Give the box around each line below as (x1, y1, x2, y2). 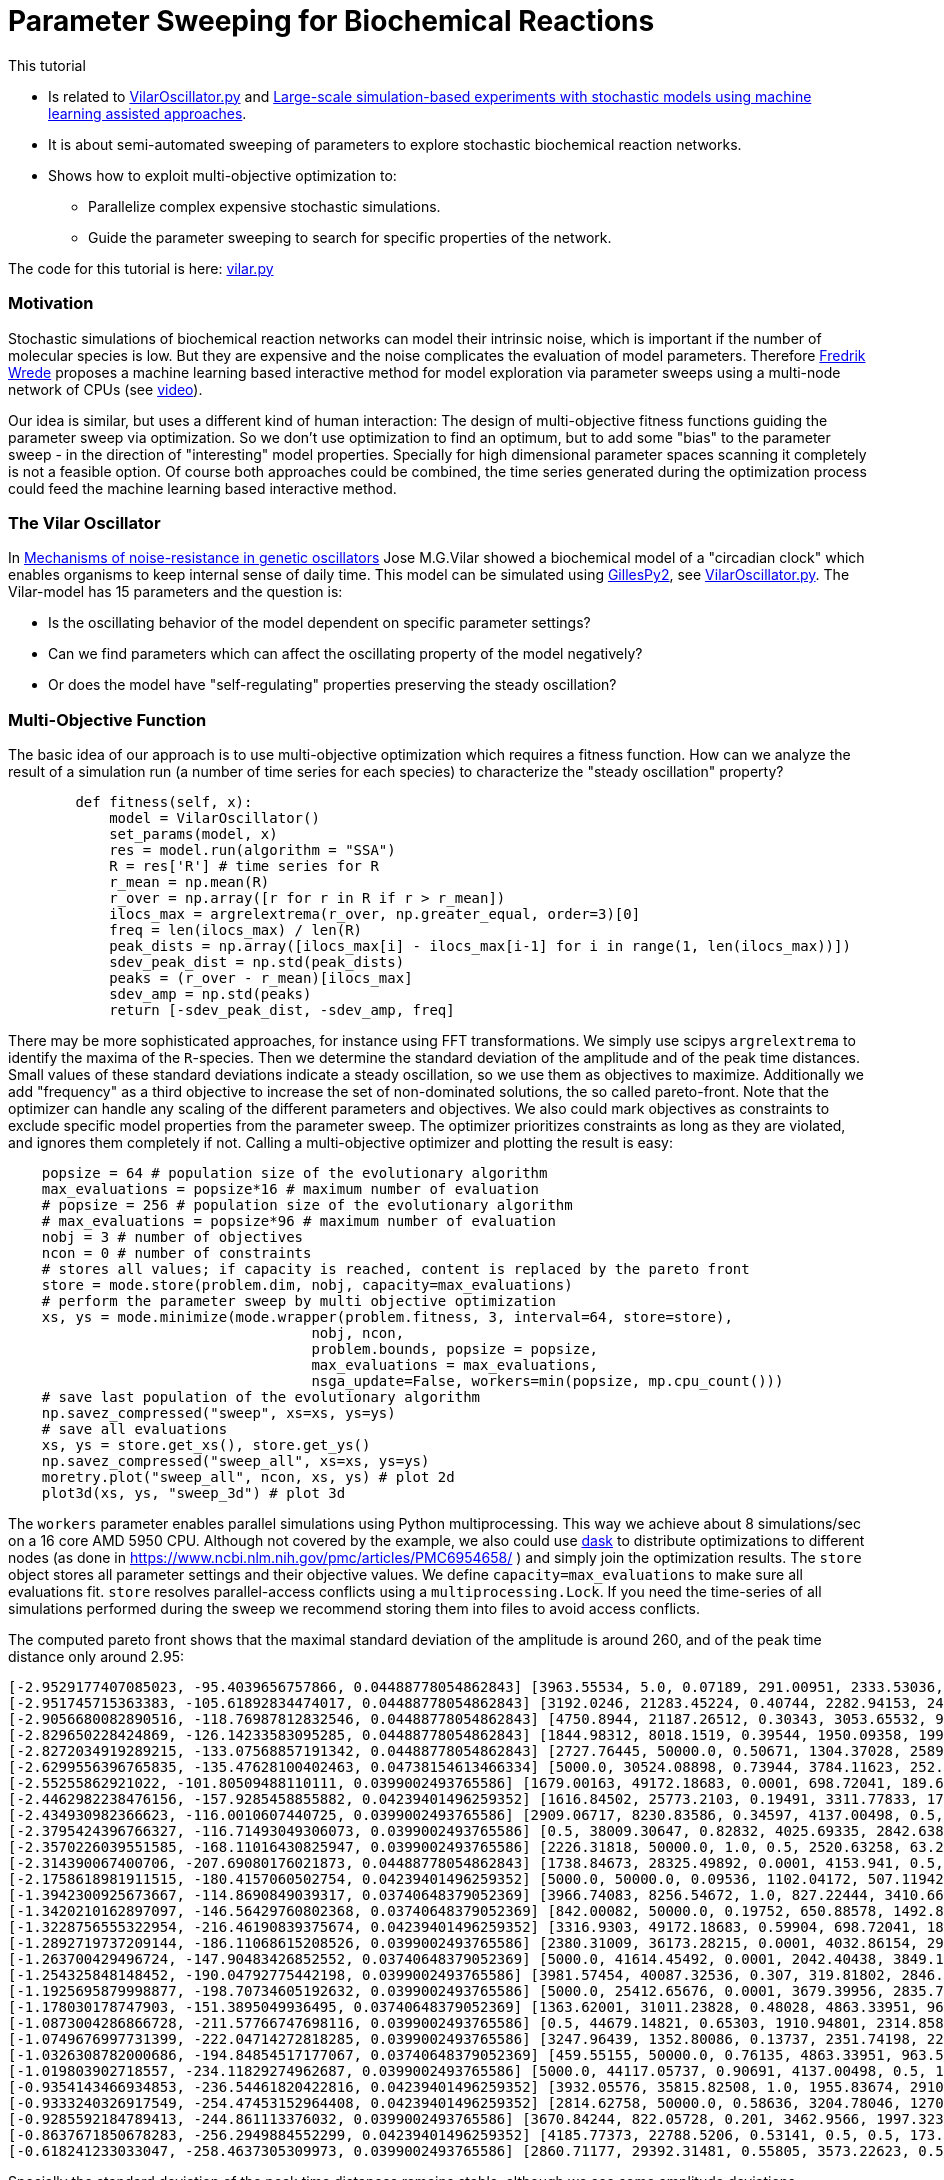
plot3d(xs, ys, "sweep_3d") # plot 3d (41, 1485, 346, 1501)
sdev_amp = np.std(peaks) (109, 986, 312, 1002)
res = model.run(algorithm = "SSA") (109, 842, 396, 858)
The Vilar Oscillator (8, 512, 161, 533)
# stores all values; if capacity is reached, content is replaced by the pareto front (41, 1261, 750, 1277)
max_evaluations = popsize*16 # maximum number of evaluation (41, 1181, 540, 1197)
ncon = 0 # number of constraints (41, 1245, 312, 1261)
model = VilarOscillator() (109, 810, 320, 826)
